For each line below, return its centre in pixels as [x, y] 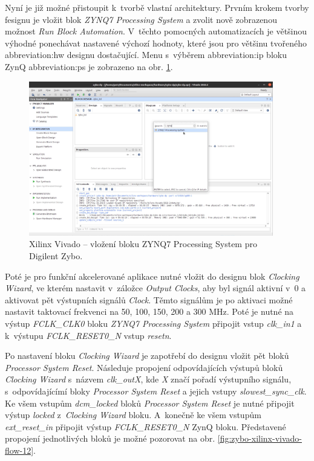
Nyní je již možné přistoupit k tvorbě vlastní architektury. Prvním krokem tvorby [157, 7]
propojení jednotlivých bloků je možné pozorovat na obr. [110, 438]
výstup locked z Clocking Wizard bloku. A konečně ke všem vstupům [133, 415]
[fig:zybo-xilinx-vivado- [260, 438]
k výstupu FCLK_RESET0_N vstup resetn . [88, 335]
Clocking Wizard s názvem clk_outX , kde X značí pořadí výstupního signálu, [148, 379]
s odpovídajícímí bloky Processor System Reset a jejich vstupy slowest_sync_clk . [156, 391]
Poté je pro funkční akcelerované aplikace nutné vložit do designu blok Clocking [152, 276]
